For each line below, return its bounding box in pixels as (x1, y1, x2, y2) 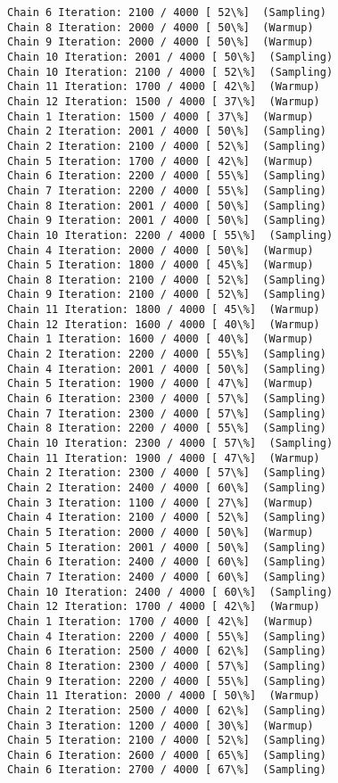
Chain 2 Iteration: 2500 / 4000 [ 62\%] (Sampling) (7, 704, 326, 717)
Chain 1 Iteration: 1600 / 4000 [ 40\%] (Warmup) (7, 333, 314, 346)
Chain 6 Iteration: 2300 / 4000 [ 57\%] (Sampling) (7, 392, 326, 406)
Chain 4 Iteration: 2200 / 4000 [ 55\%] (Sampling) (7, 630, 326, 643)
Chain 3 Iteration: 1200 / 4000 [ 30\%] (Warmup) (7, 719, 314, 732)
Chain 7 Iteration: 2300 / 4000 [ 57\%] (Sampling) (7, 407, 326, 420)
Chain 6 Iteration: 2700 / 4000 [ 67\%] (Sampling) (7, 763, 326, 777)
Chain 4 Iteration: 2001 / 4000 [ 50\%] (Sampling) (7, 362, 326, 375)
